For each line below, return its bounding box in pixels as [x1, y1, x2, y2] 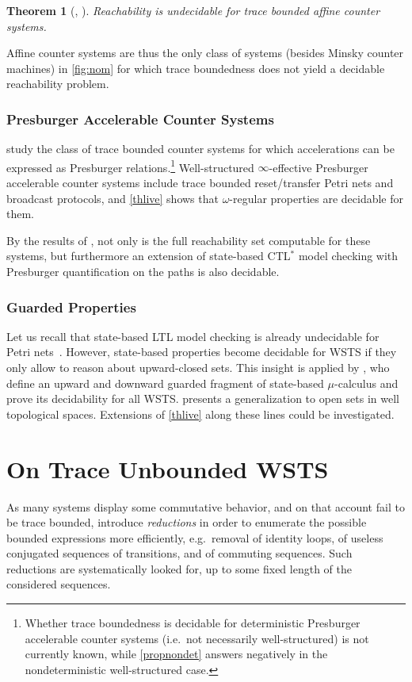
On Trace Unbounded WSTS [6, 452, 329, 485]
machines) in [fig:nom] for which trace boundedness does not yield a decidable [6, 59, 385, 76]
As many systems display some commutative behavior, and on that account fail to [6, 498, 405, 515]
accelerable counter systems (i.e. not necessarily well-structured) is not [25, 630, 369, 646]
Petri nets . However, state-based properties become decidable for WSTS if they [6, 343, 397, 360]
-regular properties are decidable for [229, 190, 404, 206]
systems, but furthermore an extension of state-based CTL [6, 247, 291, 264]
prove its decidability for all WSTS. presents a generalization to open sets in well [6, 390, 399, 407]
